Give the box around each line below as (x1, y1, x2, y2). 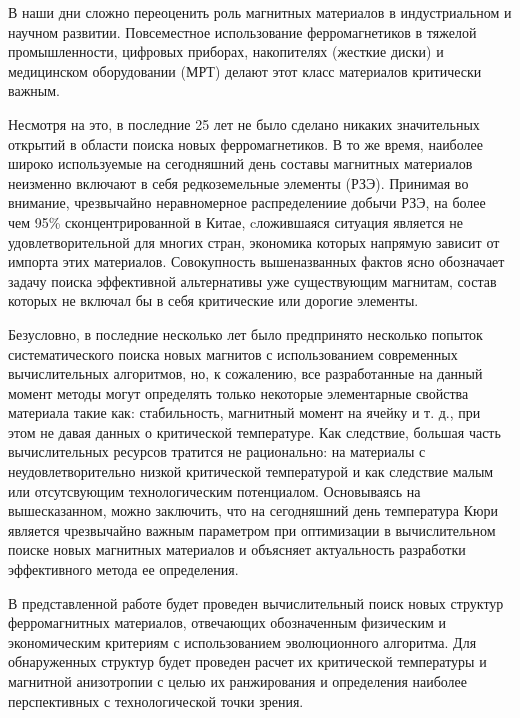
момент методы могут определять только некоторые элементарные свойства (8, 382, 469, 403)
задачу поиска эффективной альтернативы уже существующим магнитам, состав (8, 270, 497, 291)
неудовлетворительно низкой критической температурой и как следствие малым (8, 461, 494, 482)
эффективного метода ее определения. (8, 559, 239, 580)
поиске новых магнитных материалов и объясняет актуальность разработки (8, 539, 466, 560)
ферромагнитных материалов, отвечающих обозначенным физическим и (8, 612, 446, 633)
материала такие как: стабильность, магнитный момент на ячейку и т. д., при (8, 402, 481, 423)
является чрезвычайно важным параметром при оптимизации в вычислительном (8, 519, 496, 540)
